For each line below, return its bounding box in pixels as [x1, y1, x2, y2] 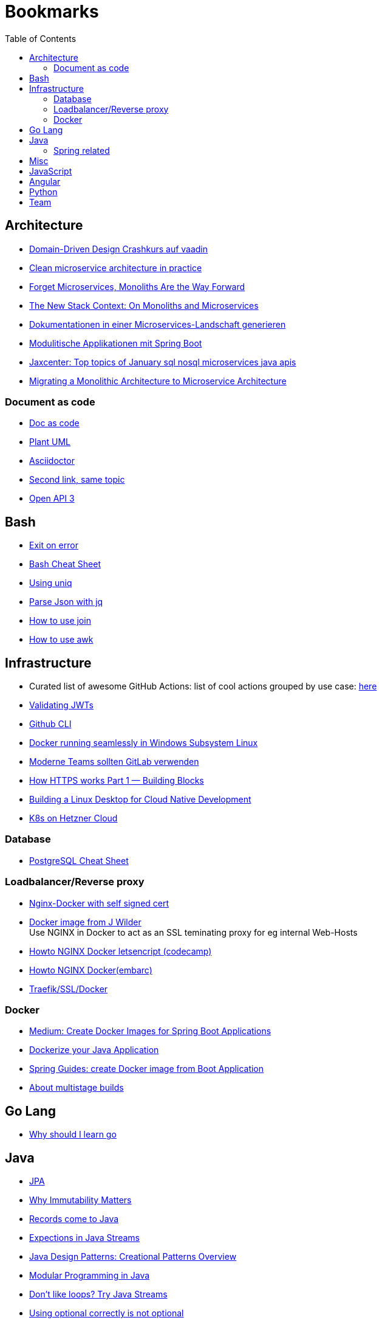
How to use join [29, 615, 91, 626]
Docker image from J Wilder [29, 916, 142, 927]
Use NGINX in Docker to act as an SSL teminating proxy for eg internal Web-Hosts [29, 927, 358, 938]
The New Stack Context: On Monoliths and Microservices [29, 300, 259, 311]
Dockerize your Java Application [29, 1045, 159, 1055]
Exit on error [29, 540, 78, 551]
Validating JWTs [29, 700, 94, 711]
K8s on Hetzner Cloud [29, 813, 118, 824]
